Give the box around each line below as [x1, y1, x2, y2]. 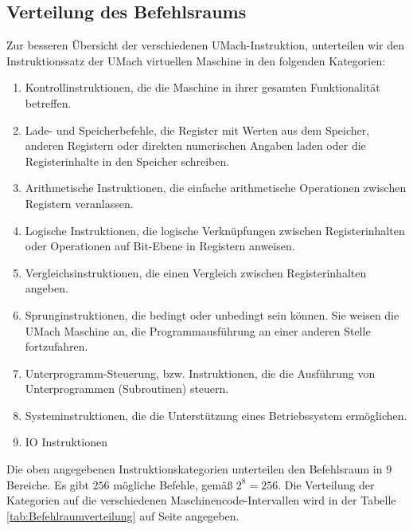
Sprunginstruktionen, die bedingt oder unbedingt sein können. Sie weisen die [25, 306, 399, 323]
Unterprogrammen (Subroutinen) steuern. [25, 380, 229, 397]
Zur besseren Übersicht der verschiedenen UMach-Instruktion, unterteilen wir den [6, 37, 405, 53]
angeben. [25, 280, 68, 296]
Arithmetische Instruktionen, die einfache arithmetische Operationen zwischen [25, 179, 407, 196]
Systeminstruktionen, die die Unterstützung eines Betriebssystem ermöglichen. [25, 406, 407, 423]
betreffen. [25, 94, 72, 111]
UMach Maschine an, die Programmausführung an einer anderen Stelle [25, 322, 371, 339]
